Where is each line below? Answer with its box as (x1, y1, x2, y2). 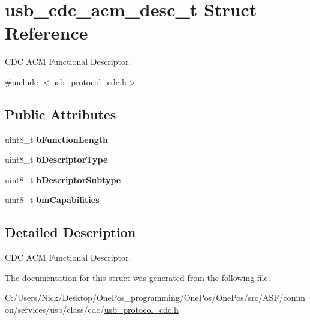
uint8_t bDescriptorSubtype (5, 173, 121, 186)
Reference (5, 20, 88, 45)
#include (5, 75, 38, 88)
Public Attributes (5, 104, 116, 123)
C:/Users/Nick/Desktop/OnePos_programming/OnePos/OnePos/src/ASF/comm (5, 291, 305, 304)
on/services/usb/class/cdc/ (5, 303, 104, 316)
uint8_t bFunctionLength (5, 133, 108, 145)
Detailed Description (5, 223, 136, 241)
